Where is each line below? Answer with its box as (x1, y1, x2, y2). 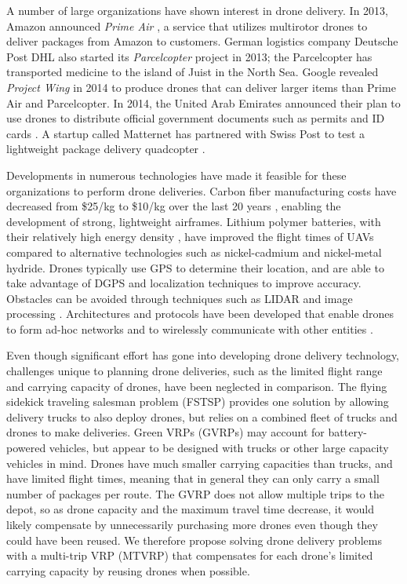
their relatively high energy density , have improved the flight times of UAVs (6, 228, 374, 245)
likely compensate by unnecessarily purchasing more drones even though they (6, 516, 378, 532)
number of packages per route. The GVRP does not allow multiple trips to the (6, 485, 384, 502)
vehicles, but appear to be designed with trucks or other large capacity (49, 440, 389, 456)
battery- (328, 424, 367, 440)
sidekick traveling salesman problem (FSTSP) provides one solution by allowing (6, 393, 389, 410)
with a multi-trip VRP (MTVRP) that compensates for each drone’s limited (6, 547, 373, 564)
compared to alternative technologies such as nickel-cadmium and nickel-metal (6, 243, 382, 260)
